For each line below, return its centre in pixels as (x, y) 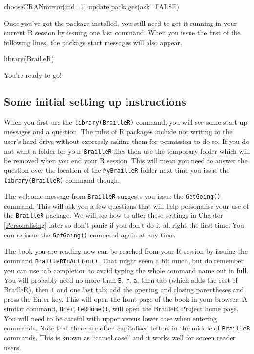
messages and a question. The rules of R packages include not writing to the (118, 131)
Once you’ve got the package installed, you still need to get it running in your (121, 23)
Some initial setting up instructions (95, 101)
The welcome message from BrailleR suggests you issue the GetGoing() (112, 196)
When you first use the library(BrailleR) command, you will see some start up (126, 122)
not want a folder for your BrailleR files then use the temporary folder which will (127, 151)
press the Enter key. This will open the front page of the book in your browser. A (126, 299)
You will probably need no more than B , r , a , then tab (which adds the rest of (121, 280)
